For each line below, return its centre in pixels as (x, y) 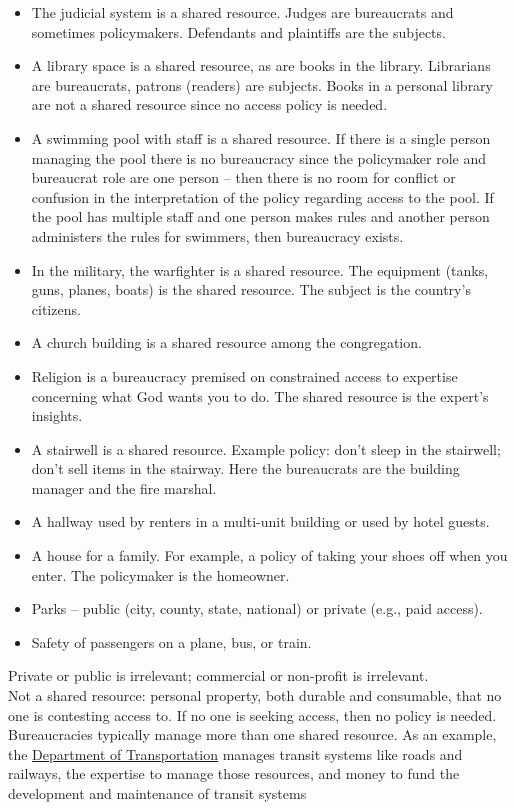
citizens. (56, 308)
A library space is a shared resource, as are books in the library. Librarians (261, 65)
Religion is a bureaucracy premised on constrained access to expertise (244, 375)
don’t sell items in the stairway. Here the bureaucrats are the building (245, 468)
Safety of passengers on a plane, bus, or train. (171, 641)
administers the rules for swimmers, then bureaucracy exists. (217, 235)
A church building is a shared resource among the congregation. (226, 342)
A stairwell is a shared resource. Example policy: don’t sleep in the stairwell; (266, 448)
